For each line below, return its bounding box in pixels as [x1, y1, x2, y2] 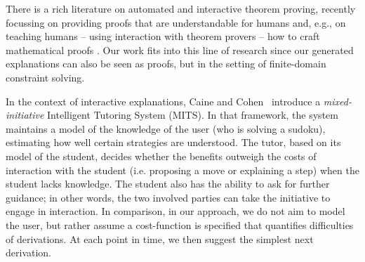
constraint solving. [6, 70, 85, 84]
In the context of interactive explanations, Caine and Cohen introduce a [6, 93, 321, 108]
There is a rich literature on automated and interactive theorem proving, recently [6, 1, 356, 15]
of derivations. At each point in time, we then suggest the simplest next [6, 231, 314, 246]
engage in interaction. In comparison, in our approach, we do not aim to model [6, 204, 345, 218]
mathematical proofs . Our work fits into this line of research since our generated [6, 42, 354, 57]
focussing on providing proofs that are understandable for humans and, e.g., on [6, 15, 346, 30]
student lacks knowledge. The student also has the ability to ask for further [6, 176, 330, 191]
